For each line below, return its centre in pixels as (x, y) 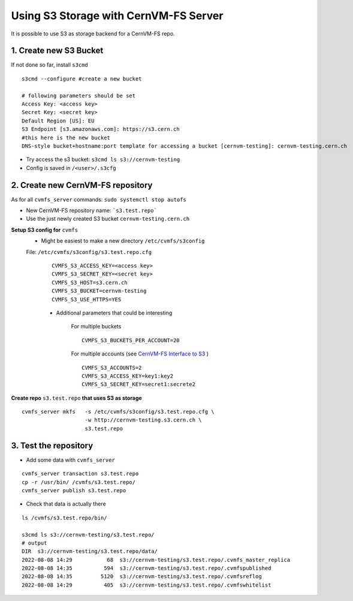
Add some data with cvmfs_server (70, 460)
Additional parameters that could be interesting (114, 313)
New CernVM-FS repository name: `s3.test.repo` (91, 211)
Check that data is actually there (66, 504)
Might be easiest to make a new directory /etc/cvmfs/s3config (123, 241)
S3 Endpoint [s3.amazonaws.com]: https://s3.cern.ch (101, 129)
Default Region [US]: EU (58, 121)
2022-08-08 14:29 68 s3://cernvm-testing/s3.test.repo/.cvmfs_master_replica (156, 560)
